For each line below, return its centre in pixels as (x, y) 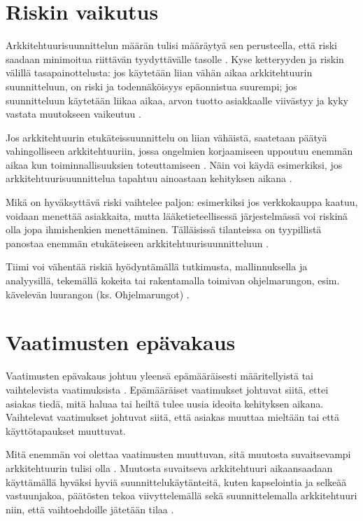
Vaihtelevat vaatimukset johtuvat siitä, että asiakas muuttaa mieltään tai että (173, 417)
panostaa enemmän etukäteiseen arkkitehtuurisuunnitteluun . (137, 243)
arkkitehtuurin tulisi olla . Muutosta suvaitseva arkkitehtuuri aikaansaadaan (169, 467)
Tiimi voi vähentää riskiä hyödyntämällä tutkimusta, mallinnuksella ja (157, 266)
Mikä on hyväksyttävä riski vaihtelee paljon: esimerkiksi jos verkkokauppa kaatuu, (182, 202)
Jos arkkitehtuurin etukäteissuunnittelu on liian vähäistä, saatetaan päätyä (166, 137)
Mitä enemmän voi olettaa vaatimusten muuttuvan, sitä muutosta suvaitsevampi (178, 454)
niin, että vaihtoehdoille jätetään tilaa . (90, 509)
